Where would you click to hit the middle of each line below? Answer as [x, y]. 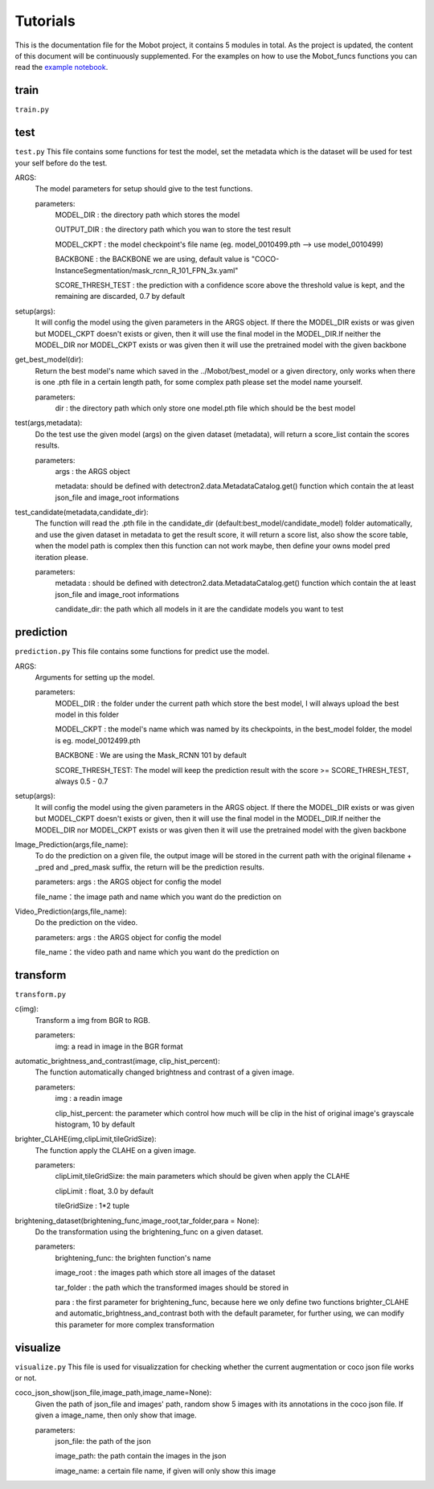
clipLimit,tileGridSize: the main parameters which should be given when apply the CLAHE [203, 1176]
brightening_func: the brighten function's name [133, 1258]
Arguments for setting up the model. [95, 677]
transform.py [41, 994]
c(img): [27, 1009]
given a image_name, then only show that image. [116, 1415]
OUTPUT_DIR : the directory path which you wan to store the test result [173, 230]
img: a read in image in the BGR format [119, 1046]
